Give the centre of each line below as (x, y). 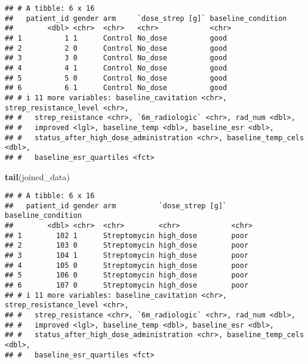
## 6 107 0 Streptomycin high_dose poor (127, 285)
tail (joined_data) (37, 176)
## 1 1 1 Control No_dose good (116, 38)
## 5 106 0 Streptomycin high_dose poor (127, 275)
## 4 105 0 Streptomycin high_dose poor (127, 265)
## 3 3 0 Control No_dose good (116, 58)
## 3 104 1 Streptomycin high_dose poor (127, 256)
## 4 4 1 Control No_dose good (116, 68)
